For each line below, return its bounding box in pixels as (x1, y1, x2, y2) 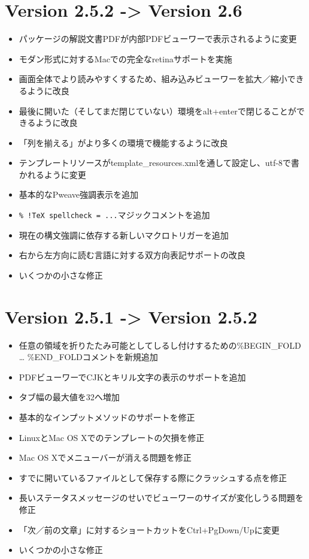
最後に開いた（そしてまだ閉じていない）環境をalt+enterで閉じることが (19, 104, 296, 117)
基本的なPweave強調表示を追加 (19, 188, 139, 201)
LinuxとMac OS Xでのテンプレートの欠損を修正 (19, 431, 205, 443)
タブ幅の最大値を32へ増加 (19, 391, 120, 403)
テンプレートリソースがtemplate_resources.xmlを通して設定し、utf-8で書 (19, 156, 299, 169)
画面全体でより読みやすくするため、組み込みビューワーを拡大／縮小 (19, 72, 287, 85)
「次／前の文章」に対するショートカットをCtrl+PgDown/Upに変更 (19, 523, 280, 536)
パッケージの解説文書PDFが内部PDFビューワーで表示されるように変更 (19, 32, 297, 45)
